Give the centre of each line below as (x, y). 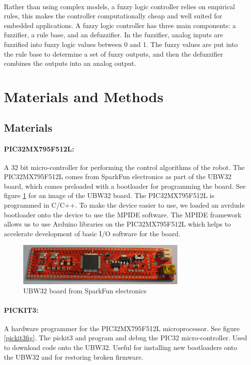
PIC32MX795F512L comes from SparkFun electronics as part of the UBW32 (118, 176)
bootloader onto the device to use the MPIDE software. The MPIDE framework (123, 214)
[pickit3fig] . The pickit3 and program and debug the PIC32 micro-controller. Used (125, 338)
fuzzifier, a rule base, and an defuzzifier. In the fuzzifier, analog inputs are (114, 35)
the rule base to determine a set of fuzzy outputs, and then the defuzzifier (114, 53)
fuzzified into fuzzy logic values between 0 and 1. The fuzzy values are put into (121, 44)
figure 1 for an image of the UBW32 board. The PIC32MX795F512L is (109, 195)
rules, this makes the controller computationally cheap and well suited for (113, 16)
